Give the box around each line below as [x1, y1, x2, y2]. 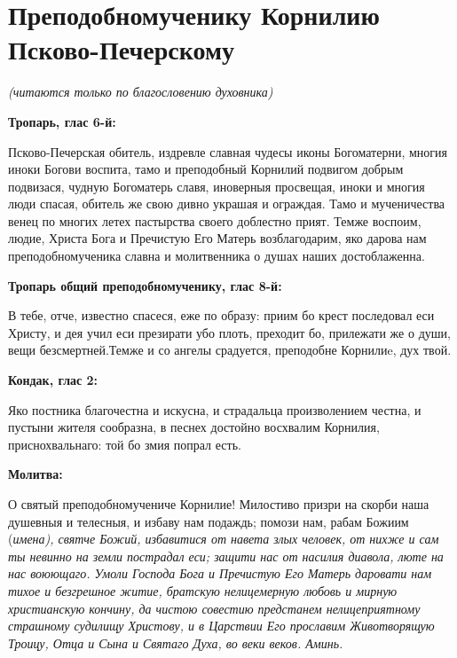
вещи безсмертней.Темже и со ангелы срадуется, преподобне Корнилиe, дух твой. [8, 341, 452, 359]
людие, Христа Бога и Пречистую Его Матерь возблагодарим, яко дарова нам [8, 229, 427, 247]
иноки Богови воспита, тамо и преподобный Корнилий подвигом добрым [8, 160, 404, 178]
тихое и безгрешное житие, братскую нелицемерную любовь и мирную [8, 581, 398, 599]
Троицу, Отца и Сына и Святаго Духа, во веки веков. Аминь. [8, 633, 343, 652]
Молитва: [8, 465, 63, 483]
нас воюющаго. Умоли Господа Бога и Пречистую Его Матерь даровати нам [8, 564, 432, 583]
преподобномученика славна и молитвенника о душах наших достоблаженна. [8, 247, 425, 265]
